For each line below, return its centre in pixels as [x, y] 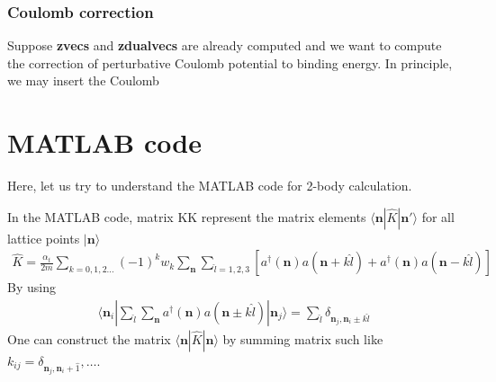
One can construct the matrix [89, 338]
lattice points [44, 238]
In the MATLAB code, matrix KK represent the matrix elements [187, 216]
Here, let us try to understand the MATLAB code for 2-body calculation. [210, 186]
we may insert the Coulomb [83, 80]
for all [438, 216]
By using [32, 287]
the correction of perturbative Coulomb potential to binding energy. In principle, [230, 62]
